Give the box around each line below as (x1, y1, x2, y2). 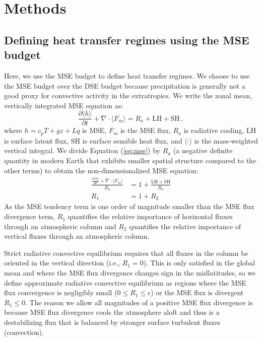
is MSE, (82, 125, 107, 135)
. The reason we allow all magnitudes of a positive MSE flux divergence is (25, 297, 253, 307)
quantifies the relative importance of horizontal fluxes (68, 211, 233, 222)
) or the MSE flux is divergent (150, 287, 244, 298)
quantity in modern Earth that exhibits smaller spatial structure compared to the (4, 155, 256, 166)
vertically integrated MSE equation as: (4, 100, 123, 110)
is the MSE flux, (120, 125, 171, 135)
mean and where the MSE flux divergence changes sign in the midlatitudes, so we (4, 267, 256, 278)
